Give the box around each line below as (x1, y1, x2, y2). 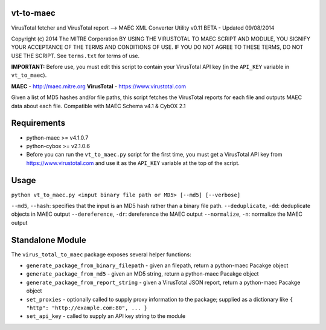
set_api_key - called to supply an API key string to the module (26, 312, 186, 320)
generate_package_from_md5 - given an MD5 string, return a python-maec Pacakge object (26, 270, 259, 277)
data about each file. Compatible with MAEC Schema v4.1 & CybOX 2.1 (11, 102, 186, 109)
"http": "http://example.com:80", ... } (26, 305, 148, 311)
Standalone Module (11, 235, 87, 245)
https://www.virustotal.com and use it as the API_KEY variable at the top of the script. (26, 159, 240, 166)
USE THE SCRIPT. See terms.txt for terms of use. (11, 52, 140, 59)
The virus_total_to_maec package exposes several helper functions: (11, 251, 191, 258)
